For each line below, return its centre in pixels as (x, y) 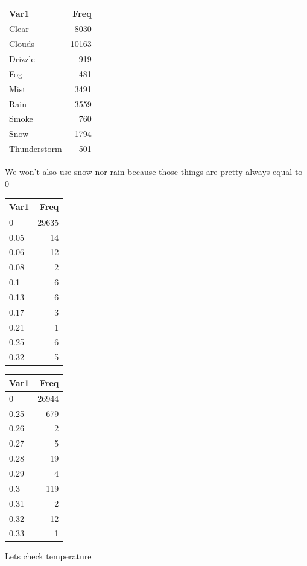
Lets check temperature (48, 556)
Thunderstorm (36, 149)
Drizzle (22, 59)
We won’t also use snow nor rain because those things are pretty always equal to (154, 172)
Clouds (22, 44)
